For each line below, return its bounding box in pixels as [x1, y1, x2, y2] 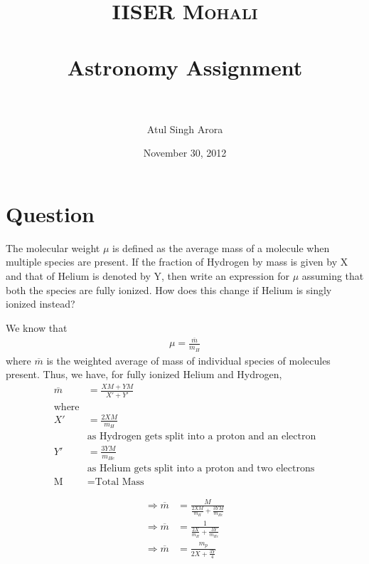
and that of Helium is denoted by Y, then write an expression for [6, 268, 289, 283]
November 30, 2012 [143, 145, 227, 160]
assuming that [301, 268, 364, 283]
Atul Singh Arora [146, 121, 223, 136]
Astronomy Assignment [67, 52, 303, 81]
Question [6, 199, 95, 228]
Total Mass [95, 477, 144, 488]
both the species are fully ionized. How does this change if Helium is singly [6, 282, 332, 297]
